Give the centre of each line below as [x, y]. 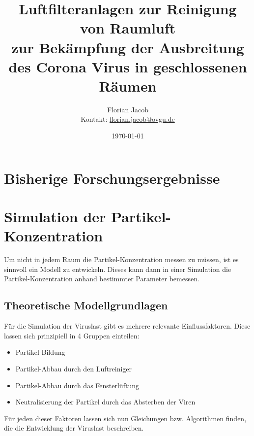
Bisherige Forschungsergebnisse [112, 178]
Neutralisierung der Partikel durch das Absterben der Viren [105, 402]
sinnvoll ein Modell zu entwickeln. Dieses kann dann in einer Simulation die [118, 269]
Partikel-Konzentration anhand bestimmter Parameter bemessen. [102, 279]
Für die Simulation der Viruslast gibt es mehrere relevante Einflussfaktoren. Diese [127, 326]
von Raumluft [128, 28]
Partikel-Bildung [40, 352]
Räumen [128, 85]
